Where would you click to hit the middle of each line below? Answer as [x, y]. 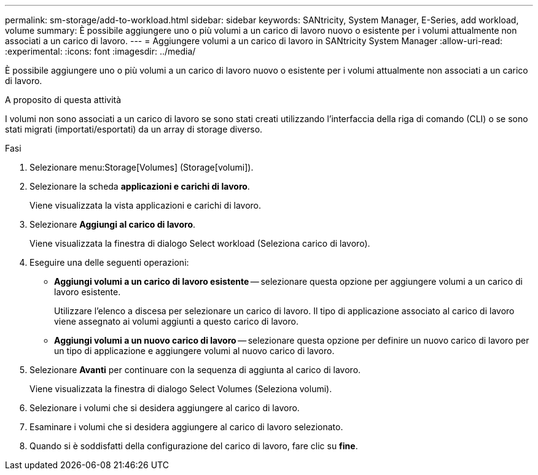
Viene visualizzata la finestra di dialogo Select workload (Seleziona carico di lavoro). [200, 243]
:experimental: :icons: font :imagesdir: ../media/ [100, 51]
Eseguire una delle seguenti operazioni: [109, 262]
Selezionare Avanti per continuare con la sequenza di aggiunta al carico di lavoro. [195, 370]
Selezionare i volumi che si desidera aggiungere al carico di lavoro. [165, 408]
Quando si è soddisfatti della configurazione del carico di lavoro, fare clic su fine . [194, 446]
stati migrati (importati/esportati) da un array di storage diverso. [134, 129]
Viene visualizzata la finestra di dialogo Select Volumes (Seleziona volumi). [181, 389]
